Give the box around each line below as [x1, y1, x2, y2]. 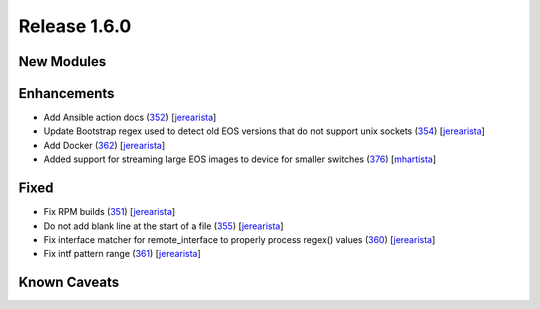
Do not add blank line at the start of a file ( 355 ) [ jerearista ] [43, 220, 284, 232]
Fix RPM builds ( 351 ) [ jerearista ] [43, 206, 176, 218]
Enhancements [18, 85, 115, 102]
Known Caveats [18, 274, 120, 291]
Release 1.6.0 [18, 15, 132, 37]
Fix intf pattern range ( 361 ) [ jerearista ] [43, 248, 202, 260]
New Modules [18, 53, 107, 70]
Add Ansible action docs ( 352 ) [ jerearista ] [43, 111, 217, 124]
